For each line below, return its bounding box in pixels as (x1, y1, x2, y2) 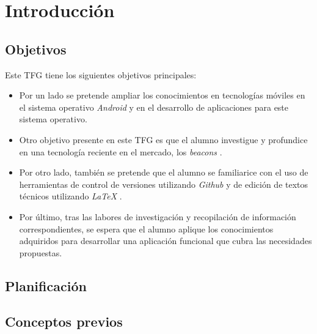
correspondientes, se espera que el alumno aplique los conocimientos (19, 222, 274, 235)
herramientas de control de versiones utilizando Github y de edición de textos (19, 177, 308, 190)
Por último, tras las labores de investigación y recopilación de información (19, 210, 296, 223)
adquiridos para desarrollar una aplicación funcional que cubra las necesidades (19, 234, 312, 247)
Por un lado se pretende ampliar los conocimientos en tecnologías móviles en (19, 89, 305, 102)
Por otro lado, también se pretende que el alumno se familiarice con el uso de (19, 166, 308, 179)
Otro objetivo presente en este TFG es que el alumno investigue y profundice (19, 133, 308, 146)
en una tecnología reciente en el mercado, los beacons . (19, 145, 222, 158)
